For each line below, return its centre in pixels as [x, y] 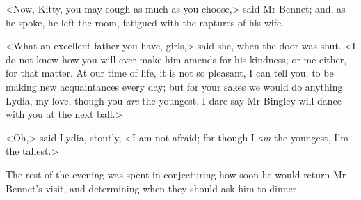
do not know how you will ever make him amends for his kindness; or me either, [176, 59]
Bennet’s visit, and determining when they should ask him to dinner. [153, 188]
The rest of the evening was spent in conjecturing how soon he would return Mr [176, 174]
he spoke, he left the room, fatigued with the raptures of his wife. [145, 22]
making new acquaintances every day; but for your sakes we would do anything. [176, 86]
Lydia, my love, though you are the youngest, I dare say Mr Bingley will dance [174, 100]
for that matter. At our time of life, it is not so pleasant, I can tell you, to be [170, 73]
